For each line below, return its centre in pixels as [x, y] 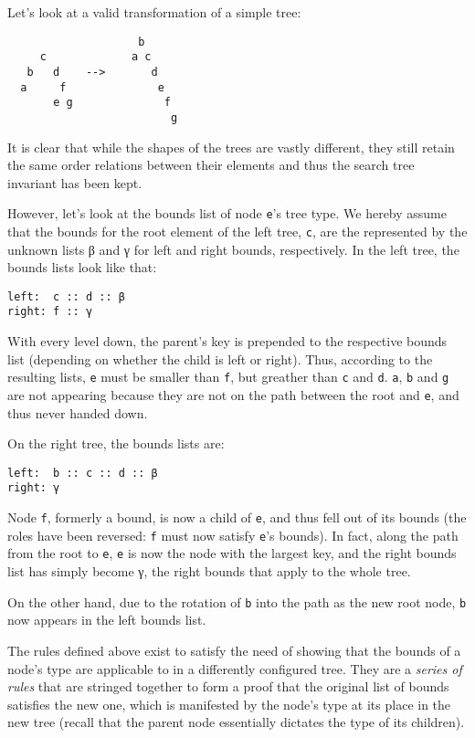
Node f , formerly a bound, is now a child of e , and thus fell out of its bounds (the [237, 517]
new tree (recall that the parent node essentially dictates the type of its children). [236, 722]
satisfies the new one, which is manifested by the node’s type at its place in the [229, 704]
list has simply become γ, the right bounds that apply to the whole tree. [209, 571]
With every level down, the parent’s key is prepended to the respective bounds [227, 341]
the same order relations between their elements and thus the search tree [211, 165]
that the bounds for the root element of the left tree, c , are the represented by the [237, 231]
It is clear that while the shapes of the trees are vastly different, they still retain [231, 147]
